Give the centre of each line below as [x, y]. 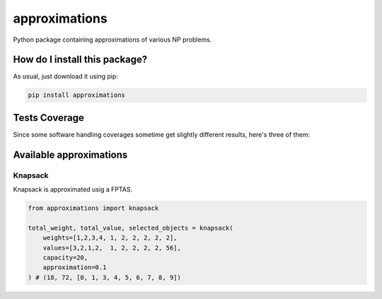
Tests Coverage [48, 118]
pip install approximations [76, 95]
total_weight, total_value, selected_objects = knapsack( [131, 228]
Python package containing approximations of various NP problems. [112, 40]
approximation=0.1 [75, 268]
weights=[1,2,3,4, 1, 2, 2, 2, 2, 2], [110, 238]
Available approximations [70, 154]
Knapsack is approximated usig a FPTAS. [73, 189]
